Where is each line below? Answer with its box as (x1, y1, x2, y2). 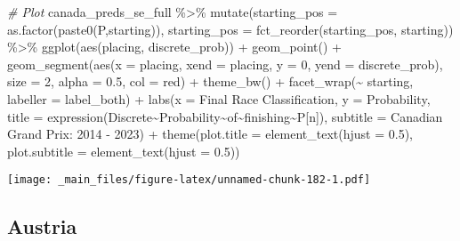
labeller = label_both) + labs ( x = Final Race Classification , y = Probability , (7, 89, 431, 108)
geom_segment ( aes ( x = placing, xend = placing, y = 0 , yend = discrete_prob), (7, 54, 443, 73)
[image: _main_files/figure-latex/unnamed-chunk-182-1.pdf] (7, 173, 371, 187)
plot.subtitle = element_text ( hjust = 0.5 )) (7, 141, 240, 160)
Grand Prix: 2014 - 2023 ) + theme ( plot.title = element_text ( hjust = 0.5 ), (7, 125, 413, 143)
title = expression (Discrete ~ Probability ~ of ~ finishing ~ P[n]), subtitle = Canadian (7, 107, 443, 125)
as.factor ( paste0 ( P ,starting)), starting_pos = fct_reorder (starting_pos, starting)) (7, 20, 454, 38)
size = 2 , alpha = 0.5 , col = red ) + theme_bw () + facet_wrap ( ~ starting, (7, 72, 414, 91)
